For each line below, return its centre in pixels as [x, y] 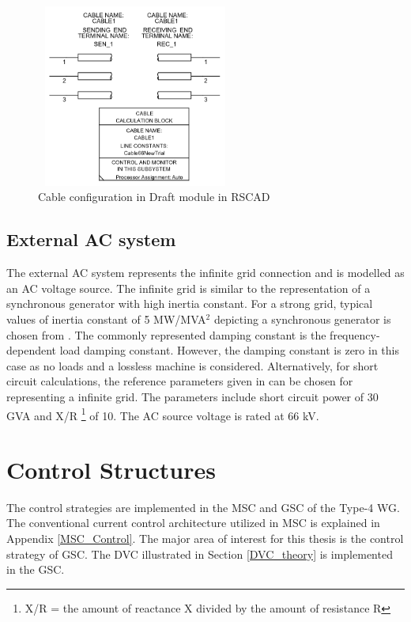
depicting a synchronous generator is [302, 319]
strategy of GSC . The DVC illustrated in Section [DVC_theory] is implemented [200, 554]
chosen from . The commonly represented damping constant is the [166, 334]
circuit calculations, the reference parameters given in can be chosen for [180, 381]
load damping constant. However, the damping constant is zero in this [229, 350]
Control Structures [111, 469]
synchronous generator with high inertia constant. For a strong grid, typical [190, 303]
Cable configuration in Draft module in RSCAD [154, 197]
